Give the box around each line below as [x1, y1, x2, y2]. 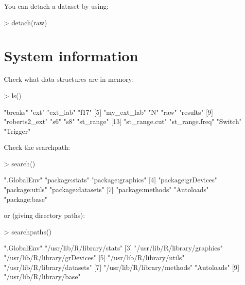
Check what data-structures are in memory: [4, 74, 134, 84]
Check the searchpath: [4, 142, 70, 152]
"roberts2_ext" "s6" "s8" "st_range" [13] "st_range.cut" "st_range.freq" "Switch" [4, 116, 242, 126]
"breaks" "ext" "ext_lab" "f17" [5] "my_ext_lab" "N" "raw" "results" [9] [4, 107, 213, 117]
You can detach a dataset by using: [4, 1, 109, 11]
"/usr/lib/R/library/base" [4, 271, 81, 282]
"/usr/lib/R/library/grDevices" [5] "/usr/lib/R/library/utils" [4, 252, 185, 263]
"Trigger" [4, 125, 31, 136]
